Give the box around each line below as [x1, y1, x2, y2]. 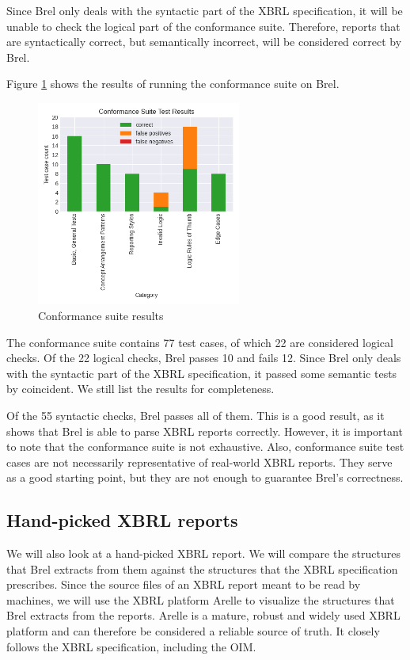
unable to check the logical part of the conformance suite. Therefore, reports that [6, 17, 401, 34]
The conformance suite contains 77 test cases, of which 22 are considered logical [6, 334, 393, 350]
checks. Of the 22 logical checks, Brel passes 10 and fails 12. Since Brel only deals [6, 349, 401, 366]
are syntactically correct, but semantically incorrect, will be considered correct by [6, 33, 402, 50]
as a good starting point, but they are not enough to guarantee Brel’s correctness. [6, 469, 404, 486]
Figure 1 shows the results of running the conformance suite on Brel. [6, 75, 340, 92]
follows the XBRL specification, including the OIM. [6, 638, 256, 654]
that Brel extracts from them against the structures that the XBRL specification [6, 560, 398, 577]
